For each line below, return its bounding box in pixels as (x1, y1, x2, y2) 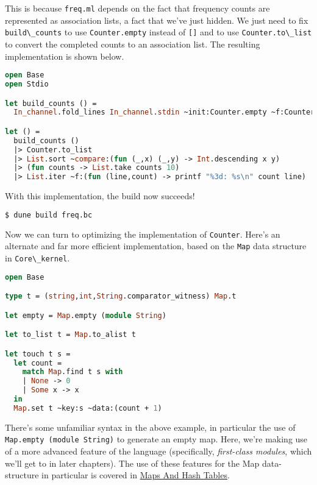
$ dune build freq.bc (5, 210, 93, 219)
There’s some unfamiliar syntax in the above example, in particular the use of (5, 420, 296, 433)
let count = (13, 358, 62, 367)
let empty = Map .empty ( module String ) (5, 311, 166, 320)
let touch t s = (5, 349, 71, 358)
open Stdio (5, 79, 49, 88)
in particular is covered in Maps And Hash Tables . (41, 469, 230, 481)
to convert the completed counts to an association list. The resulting (5, 37, 260, 50)
